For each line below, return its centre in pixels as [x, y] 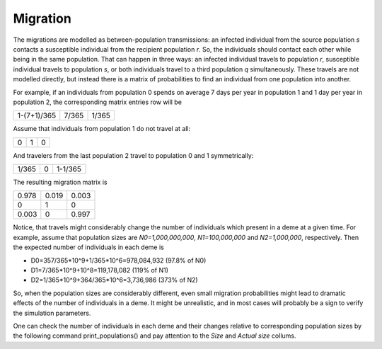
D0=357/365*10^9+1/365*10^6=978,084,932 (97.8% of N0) [118, 260]
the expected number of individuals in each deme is [88, 247]
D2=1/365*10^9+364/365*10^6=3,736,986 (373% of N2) [114, 280]
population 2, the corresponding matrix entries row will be [97, 102]
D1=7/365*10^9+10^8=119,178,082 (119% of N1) [100, 270]
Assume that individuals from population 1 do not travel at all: [102, 129]
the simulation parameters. [52, 313]
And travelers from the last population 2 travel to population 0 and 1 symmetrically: [133, 155]
